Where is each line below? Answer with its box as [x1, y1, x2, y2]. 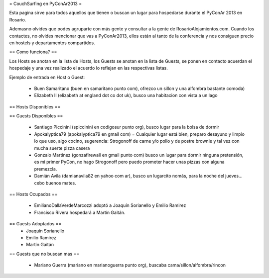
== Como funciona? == [9, 49, 57, 55]
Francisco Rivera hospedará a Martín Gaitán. [34, 209, 126, 215]
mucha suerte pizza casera [34, 145, 90, 151]
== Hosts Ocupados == [9, 191, 58, 197]
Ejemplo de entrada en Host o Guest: [9, 74, 85, 80]
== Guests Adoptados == [9, 221, 62, 227]
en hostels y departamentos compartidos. [9, 40, 95, 46]
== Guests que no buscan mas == [9, 251, 80, 257]
